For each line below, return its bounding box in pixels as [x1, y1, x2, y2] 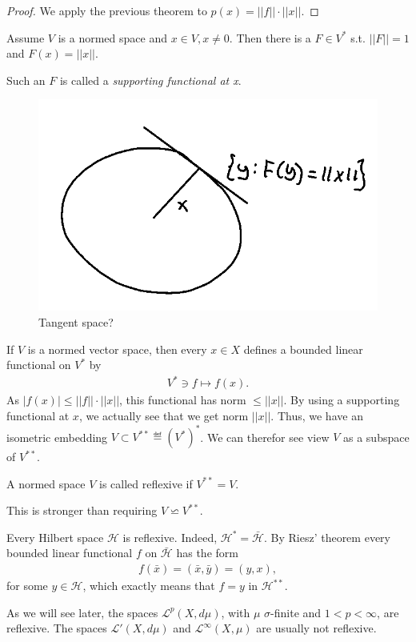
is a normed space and [58, 29, 167, 46]
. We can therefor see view [200, 428, 330, 445]
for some [6, 577, 48, 594]
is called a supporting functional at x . [59, 71, 242, 88]
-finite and [270, 604, 322, 620]
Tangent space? [38, 314, 114, 331]
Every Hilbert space [6, 528, 104, 545]
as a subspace [342, 428, 410, 445]
